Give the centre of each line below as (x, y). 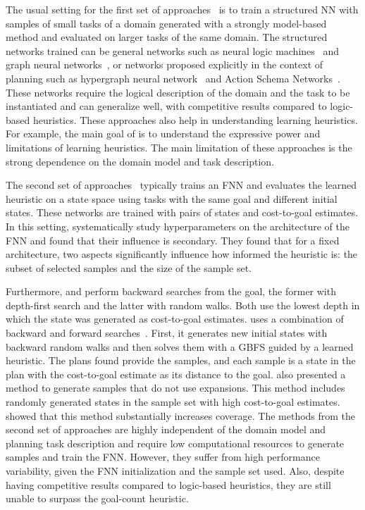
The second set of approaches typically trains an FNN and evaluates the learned (181, 185)
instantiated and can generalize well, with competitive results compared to (166, 106)
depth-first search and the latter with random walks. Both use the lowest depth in (183, 305)
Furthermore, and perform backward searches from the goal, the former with (171, 291)
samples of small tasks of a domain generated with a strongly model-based (166, 23)
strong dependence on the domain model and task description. (140, 161)
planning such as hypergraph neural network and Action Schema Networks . (173, 78)
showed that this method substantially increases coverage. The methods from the (181, 415)
